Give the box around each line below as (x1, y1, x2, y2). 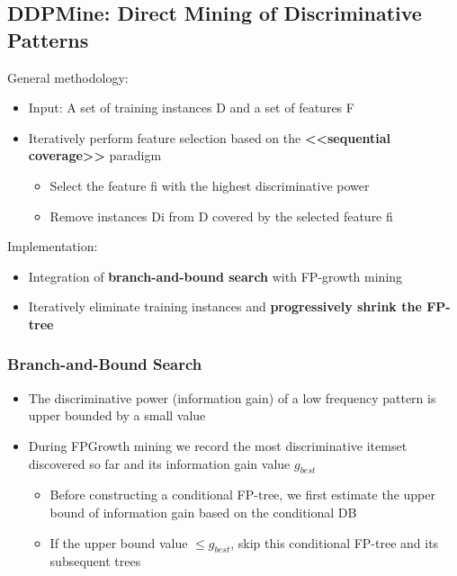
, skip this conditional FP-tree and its (230, 533, 439, 552)
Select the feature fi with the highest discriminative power (49, 175, 370, 194)
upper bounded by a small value (28, 406, 206, 425)
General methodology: (7, 67, 129, 86)
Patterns (7, 25, 89, 53)
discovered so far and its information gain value (28, 454, 291, 472)
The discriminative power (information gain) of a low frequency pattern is (28, 388, 436, 407)
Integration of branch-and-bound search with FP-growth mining (28, 266, 403, 285)
